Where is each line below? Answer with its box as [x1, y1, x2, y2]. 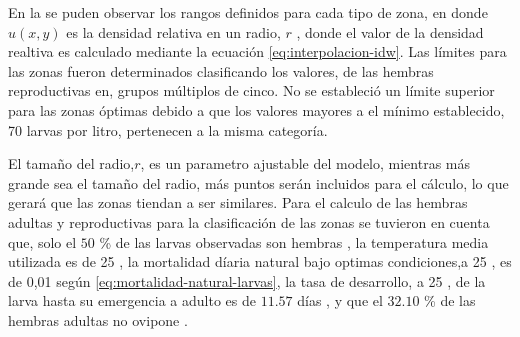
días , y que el [297, 290, 383, 311]
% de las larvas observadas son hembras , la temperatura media [99, 231, 489, 252]
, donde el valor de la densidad [296, 21, 484, 42]
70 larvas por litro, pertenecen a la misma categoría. [8, 119, 328, 140]
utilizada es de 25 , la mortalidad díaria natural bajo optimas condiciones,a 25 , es [8, 251, 512, 272]
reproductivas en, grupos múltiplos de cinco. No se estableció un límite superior [8, 80, 495, 101]
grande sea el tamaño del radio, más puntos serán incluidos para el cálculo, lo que [8, 172, 509, 193]
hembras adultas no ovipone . [8, 309, 188, 330]
